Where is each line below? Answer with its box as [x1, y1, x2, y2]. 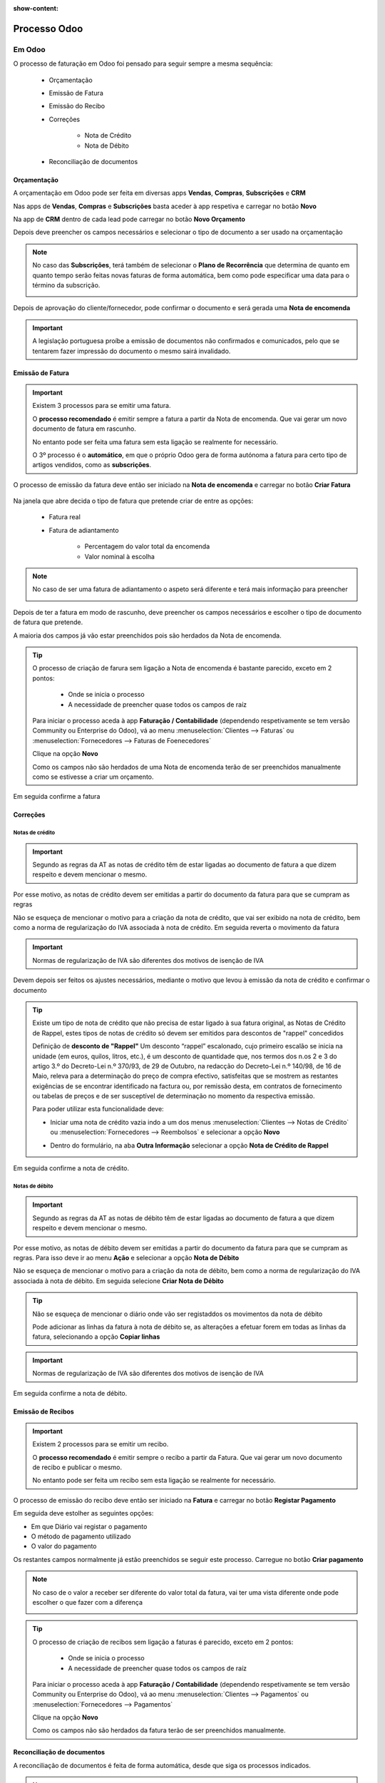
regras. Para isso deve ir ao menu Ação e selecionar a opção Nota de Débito [13, 1253, 240, 1262]
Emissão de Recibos [13, 1407, 74, 1416]
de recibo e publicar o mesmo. [32, 1463, 123, 1472]
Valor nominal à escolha [84, 552, 155, 561]
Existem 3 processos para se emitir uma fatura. [32, 402, 171, 410]
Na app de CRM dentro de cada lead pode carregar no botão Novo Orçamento [13, 215, 246, 224]
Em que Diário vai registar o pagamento [31, 1522, 148, 1531]
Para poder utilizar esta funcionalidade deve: [32, 1105, 164, 1113]
